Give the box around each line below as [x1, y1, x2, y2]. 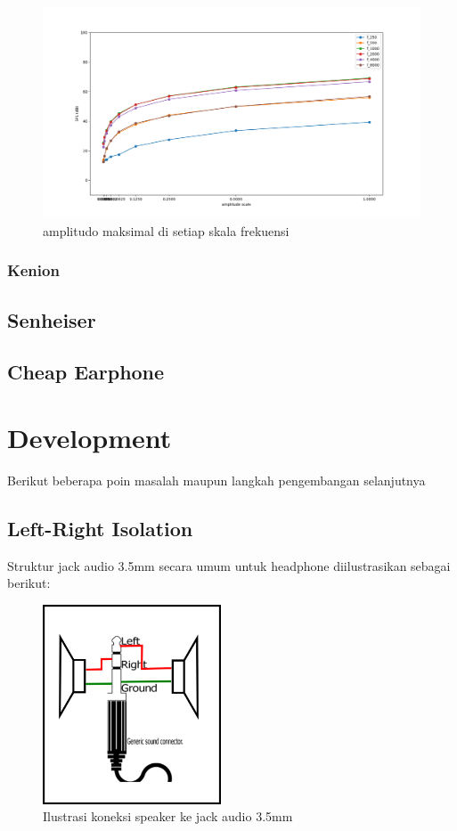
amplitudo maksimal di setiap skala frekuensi [43, 221, 290, 240]
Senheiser [7, 306, 96, 333]
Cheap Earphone [7, 358, 165, 386]
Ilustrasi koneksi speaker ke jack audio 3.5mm [43, 807, 293, 826]
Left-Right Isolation [7, 514, 193, 542]
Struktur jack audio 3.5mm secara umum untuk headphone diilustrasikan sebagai [7, 556, 451, 574]
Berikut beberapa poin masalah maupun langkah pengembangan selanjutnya [7, 470, 426, 489]
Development [7, 420, 172, 456]
